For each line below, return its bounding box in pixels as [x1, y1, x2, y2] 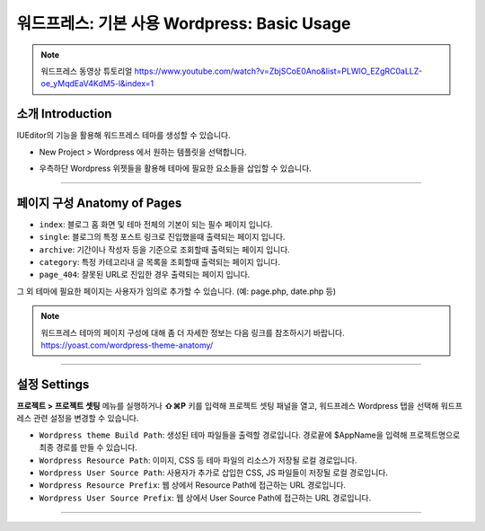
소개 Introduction [16, 106, 112, 121]
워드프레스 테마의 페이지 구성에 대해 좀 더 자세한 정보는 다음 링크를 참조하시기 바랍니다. [40, 327, 345, 338]
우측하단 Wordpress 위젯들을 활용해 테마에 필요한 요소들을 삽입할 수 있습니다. [39, 163, 312, 174]
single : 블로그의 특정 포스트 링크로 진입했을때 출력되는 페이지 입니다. [39, 232, 286, 243]
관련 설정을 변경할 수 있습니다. [32, 413, 139, 424]
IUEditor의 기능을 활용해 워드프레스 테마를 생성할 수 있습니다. [16, 130, 231, 141]
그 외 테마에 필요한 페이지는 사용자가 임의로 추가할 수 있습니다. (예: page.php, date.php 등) [16, 286, 337, 296]
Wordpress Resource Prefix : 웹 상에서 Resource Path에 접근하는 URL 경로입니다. [39, 480, 346, 491]
